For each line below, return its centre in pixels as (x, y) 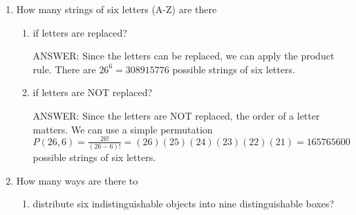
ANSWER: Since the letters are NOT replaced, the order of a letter (176, 115)
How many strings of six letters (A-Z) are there (116, 9)
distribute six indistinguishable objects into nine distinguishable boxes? (184, 204)
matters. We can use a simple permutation (123, 129)
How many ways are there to (77, 180)
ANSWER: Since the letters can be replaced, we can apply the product (184, 56)
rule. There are (64, 69)
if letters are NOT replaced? (93, 92)
